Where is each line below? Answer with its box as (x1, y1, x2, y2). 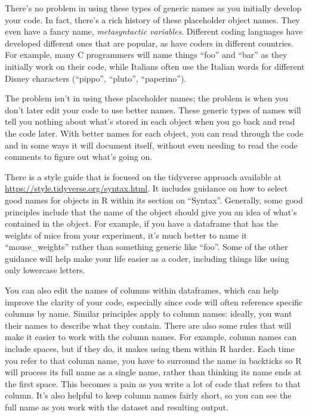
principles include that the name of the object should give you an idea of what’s (5, 205, 297, 218)
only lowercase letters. (5, 264, 85, 276)
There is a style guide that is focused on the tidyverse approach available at (5, 170, 282, 183)
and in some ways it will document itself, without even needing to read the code (5, 138, 298, 151)
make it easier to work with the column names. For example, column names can (5, 330, 297, 343)
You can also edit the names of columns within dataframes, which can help (5, 284, 279, 296)
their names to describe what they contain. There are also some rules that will (5, 319, 292, 331)
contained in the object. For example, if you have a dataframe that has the (5, 217, 279, 230)
